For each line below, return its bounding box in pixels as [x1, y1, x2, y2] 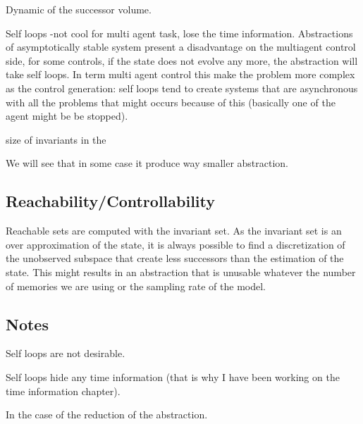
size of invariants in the [6, 132, 106, 146]
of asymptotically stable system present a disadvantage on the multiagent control [6, 39, 356, 54]
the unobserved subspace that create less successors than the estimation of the [6, 251, 344, 266]
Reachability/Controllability [6, 190, 216, 212]
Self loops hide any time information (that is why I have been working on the [6, 369, 340, 384]
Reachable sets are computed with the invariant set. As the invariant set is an [6, 223, 342, 238]
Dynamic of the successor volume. [6, 2, 152, 16]
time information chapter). [6, 383, 121, 398]
